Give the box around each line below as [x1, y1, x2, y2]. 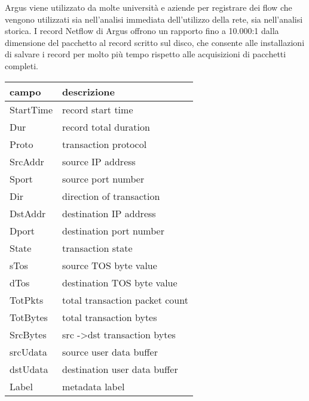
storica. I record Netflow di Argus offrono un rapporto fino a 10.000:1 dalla [5, 24, 279, 37]
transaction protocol [62, 137, 147, 151]
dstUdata [10, 362, 48, 376]
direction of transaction [62, 189, 160, 203]
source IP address [62, 154, 136, 168]
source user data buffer [62, 344, 158, 359]
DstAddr [10, 206, 46, 220]
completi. [5, 59, 38, 72]
